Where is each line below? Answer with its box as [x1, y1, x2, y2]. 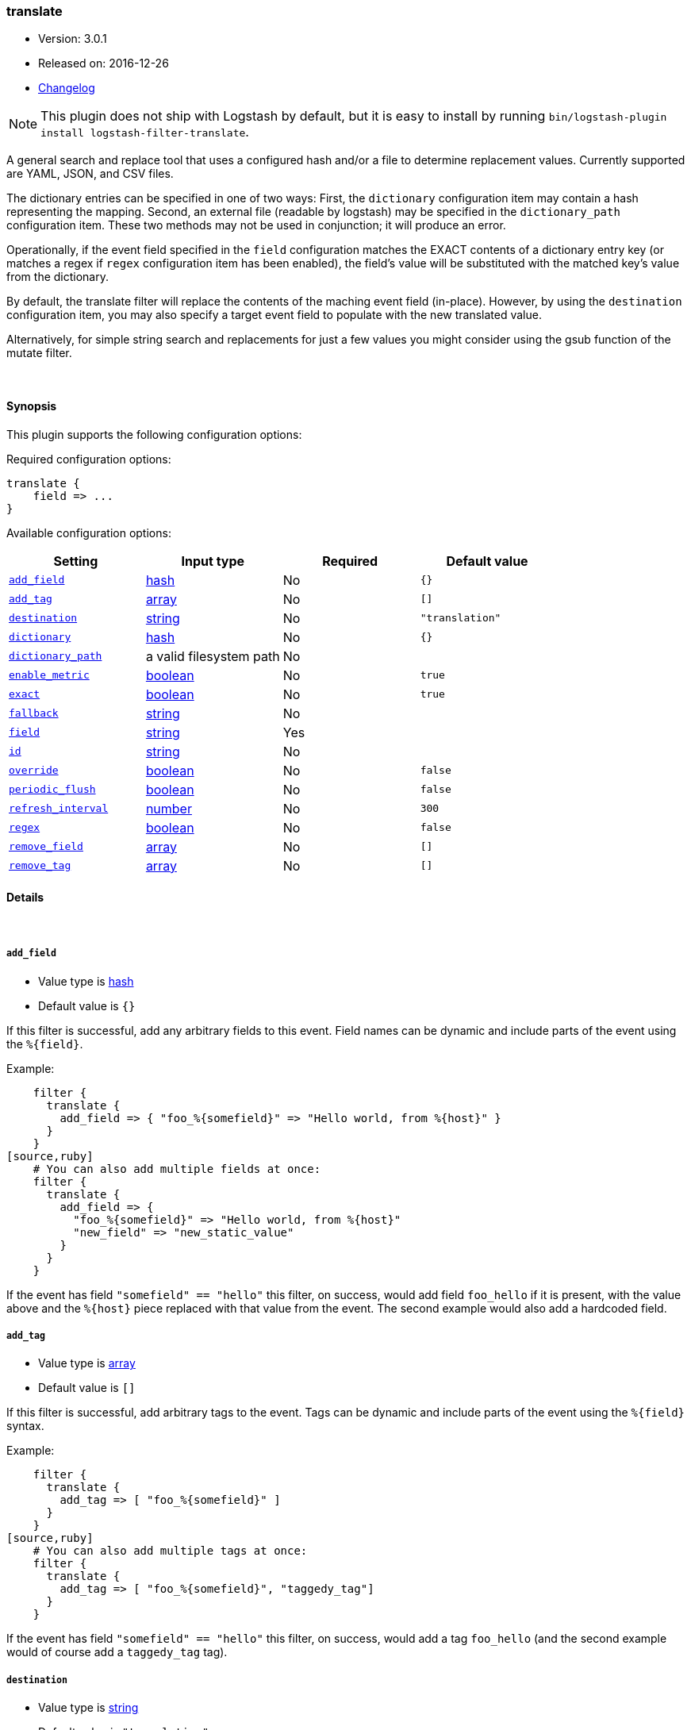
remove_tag [9, 859, 71, 872]
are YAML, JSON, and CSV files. [6, 167, 174, 181]
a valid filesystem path [145, 648, 280, 664]
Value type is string [38, 1701, 139, 1715]
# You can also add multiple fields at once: [33, 1162, 321, 1175]
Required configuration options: [6, 452, 171, 466]
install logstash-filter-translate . [40, 124, 249, 140]
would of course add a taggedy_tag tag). [6, 1645, 228, 1659]
